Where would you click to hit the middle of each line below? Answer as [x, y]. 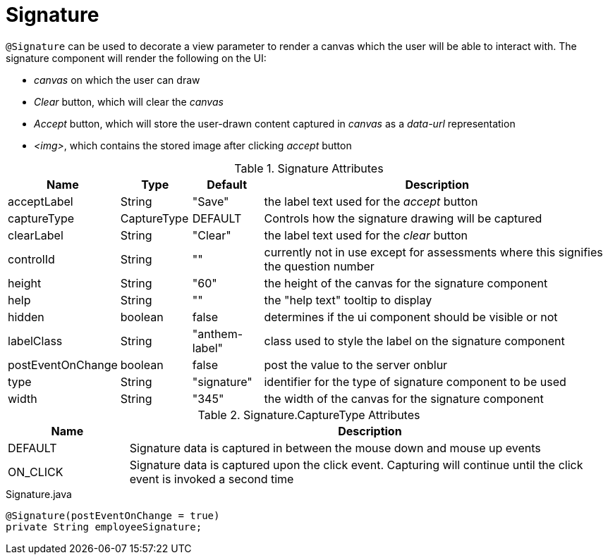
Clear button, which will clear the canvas [129, 101]
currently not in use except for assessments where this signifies [433, 252]
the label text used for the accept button [371, 201]
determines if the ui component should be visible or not [411, 317]
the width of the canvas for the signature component [404, 398]
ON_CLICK [36, 472]
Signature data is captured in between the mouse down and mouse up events [335, 448]
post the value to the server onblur [356, 365]
